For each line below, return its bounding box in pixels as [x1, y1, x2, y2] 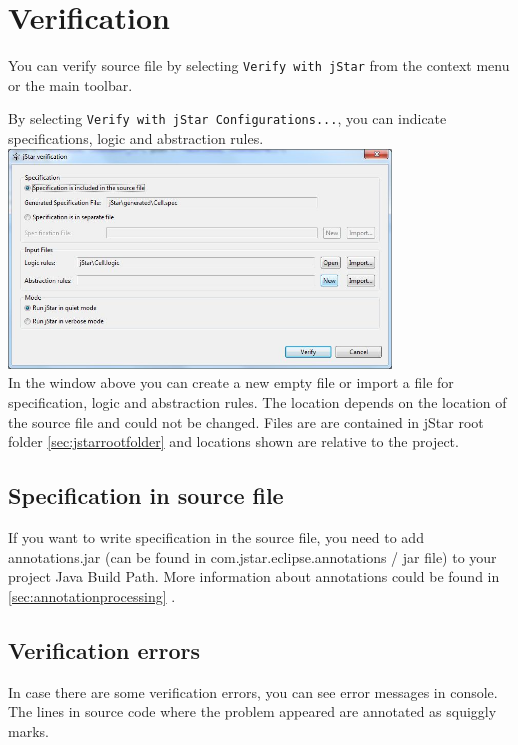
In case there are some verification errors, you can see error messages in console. [8, 681, 498, 702]
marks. [8, 720, 49, 741]
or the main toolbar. [8, 74, 133, 95]
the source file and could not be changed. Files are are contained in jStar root [8, 411, 484, 432]
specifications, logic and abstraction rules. [8, 128, 264, 149]
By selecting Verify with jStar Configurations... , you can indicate [8, 108, 447, 129]
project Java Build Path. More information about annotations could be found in [8, 566, 500, 587]
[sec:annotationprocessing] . [8, 585, 176, 606]
